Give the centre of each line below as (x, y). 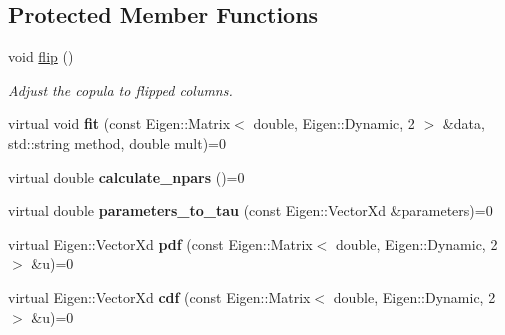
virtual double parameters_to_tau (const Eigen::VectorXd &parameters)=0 (250, 210)
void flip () (41, 56)
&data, (463, 123)
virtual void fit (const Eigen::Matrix (119, 123)
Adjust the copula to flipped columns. (120, 89)
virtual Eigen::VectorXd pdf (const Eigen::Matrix (160, 243)
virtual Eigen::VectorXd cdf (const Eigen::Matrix (159, 296)
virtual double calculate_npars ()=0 (126, 176)
